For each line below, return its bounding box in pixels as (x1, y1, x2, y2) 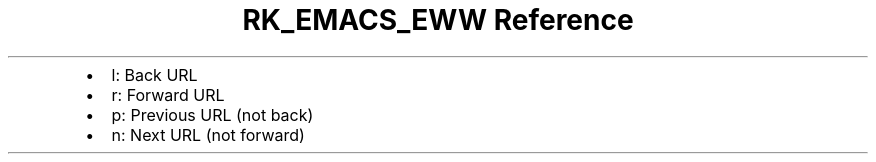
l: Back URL (111, 64, 198, 85)
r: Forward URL (111, 84, 225, 105)
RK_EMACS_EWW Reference (242, 3, 634, 37)
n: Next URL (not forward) (111, 124, 305, 145)
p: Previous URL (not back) (111, 104, 314, 125)
